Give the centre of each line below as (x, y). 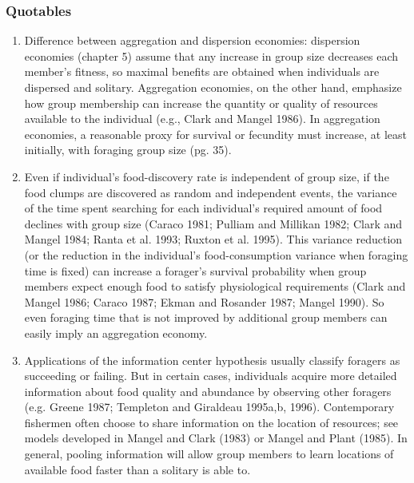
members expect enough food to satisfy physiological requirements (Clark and (215, 286)
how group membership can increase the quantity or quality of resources (201, 103)
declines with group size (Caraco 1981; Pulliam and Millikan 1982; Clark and (213, 223)
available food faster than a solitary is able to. (137, 469)
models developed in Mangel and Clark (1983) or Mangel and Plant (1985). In (216, 438)
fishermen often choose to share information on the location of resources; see (211, 422)
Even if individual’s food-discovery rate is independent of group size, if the (207, 176)
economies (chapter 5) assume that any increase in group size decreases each (211, 55)
